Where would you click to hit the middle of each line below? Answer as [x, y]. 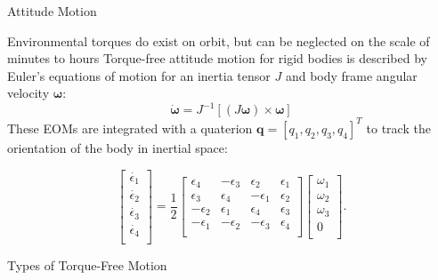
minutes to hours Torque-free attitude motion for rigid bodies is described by [217, 58]
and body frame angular [351, 75]
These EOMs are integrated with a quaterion [130, 128]
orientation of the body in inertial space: [118, 147]
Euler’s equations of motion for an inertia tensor [139, 75]
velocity [28, 93]
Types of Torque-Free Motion [87, 265]
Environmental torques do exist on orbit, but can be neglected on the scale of [219, 40]
